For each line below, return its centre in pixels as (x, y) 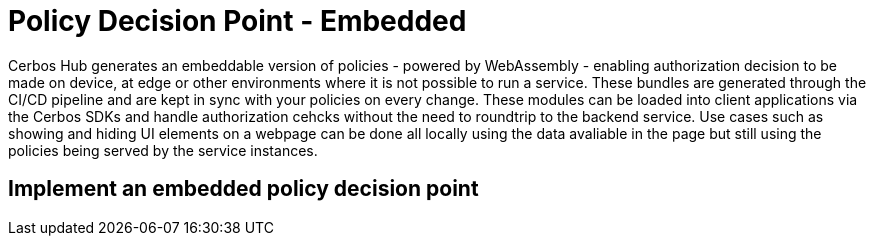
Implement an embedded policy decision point (243, 189)
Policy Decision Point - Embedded (237, 21)
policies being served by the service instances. (163, 150)
